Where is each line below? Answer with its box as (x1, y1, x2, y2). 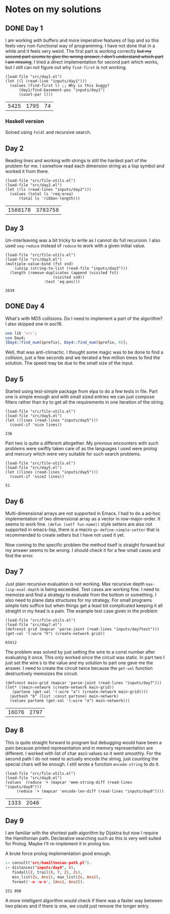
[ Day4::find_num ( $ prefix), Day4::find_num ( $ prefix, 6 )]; (5, 340, 128, 345)
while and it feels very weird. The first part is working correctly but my (5, 48, 152, 54)
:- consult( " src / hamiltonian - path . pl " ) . (5, 861, 92, 866)
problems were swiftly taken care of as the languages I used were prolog (5, 446, 157, 452)
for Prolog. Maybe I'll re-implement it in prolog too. (5, 841, 111, 847)
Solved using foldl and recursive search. (5, 129, 92, 135)
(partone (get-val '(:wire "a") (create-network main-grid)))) (12, 689, 148, 694)
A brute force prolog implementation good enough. (5, 850, 111, 857)
